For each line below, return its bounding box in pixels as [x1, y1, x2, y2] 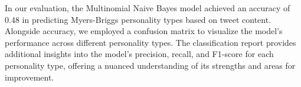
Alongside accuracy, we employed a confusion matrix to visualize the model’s [5, 25, 283, 37]
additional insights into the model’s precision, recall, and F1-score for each [5, 48, 274, 60]
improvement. [5, 71, 54, 83]
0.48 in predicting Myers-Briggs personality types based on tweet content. [5, 13, 271, 25]
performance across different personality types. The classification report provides [5, 36, 296, 48]
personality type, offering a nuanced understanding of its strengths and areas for [5, 59, 296, 71]
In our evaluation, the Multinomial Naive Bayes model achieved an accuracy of [5, 2, 290, 14]
